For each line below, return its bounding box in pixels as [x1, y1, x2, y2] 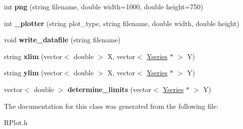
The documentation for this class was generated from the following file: [4, 100, 218, 111]
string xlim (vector [4, 51, 63, 61]
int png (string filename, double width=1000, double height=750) [4, 1, 204, 11]
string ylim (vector [4, 67, 63, 78]
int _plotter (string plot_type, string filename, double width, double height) [4, 18, 240, 28]
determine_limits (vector [68, 84, 152, 94]
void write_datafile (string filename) [4, 34, 121, 45]
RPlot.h [4, 117, 28, 128]
